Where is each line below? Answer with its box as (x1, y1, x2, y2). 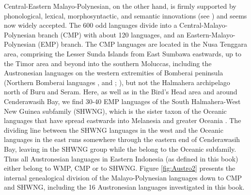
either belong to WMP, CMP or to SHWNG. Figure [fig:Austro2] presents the (4, 163, 235, 173)
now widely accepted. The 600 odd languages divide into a (4, 20, 177, 30)
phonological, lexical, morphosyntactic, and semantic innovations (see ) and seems (4, 10, 247, 20)
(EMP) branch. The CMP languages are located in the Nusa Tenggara (38, 39, 248, 49)
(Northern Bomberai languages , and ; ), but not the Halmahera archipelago (4, 77, 230, 87)
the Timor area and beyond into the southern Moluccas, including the (4, 58, 212, 68)
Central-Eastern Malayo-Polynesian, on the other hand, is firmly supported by (4, 1, 236, 11)
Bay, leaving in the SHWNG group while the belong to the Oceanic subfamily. (4, 143, 236, 154)
